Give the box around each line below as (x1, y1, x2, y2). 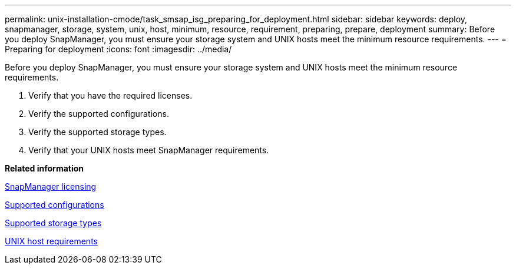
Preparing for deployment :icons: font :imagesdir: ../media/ (5, 44, 232, 54)
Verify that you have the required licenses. (28, 90, 193, 100)
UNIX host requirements (5, 236, 98, 246)
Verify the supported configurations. (28, 109, 169, 119)
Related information (5, 163, 84, 173)
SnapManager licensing (5, 181, 97, 191)
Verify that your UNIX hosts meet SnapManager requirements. (28, 145, 269, 155)
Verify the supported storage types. (28, 127, 167, 137)
